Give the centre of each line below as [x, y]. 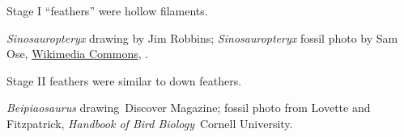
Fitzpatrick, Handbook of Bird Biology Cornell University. [150, 123]
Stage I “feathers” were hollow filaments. [107, 10]
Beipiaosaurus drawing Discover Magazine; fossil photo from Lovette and [189, 108]
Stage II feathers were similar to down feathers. [124, 80]
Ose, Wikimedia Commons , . [78, 54]
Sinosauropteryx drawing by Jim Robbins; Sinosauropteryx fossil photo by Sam [202, 37]
